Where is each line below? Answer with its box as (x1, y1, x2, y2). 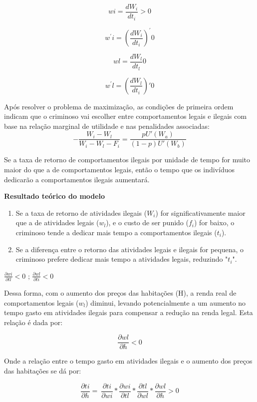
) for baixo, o (194, 217, 235, 228)
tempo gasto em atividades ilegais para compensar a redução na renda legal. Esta (4, 307, 253, 318)
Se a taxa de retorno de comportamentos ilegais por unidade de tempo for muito (4, 154, 251, 165)
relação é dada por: (4, 317, 63, 327)
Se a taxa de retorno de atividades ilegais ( (15, 207, 147, 218)
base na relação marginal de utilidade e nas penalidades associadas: (4, 120, 210, 131)
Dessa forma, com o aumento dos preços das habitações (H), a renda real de (4, 288, 237, 298)
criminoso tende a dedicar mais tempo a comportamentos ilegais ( (15, 227, 217, 237)
